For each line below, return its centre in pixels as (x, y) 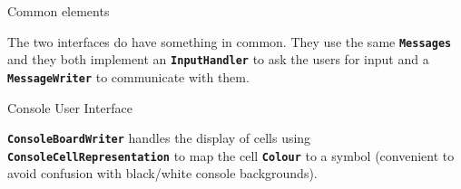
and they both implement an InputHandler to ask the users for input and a (218, 59)
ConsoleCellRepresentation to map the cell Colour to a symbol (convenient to (231, 155)
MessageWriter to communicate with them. (128, 76)
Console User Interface (70, 107)
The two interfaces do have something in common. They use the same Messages (230, 41)
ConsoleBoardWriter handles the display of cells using (159, 138)
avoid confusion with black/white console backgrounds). (162, 173)
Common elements (59, 11)
